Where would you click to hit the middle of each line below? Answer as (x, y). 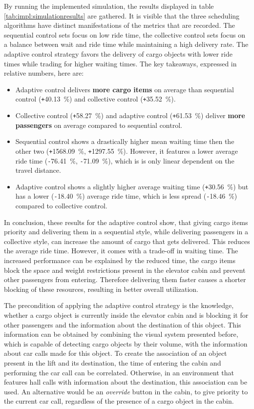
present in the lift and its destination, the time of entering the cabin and (113, 362)
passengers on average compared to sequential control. (99, 125)
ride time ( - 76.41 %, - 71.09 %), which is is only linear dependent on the (125, 160)
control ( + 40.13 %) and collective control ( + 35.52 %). (95, 99)
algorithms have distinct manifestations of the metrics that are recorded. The (120, 25)
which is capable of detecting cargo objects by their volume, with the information (126, 343)
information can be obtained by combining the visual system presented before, (121, 334)
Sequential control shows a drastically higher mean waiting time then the (125, 141)
